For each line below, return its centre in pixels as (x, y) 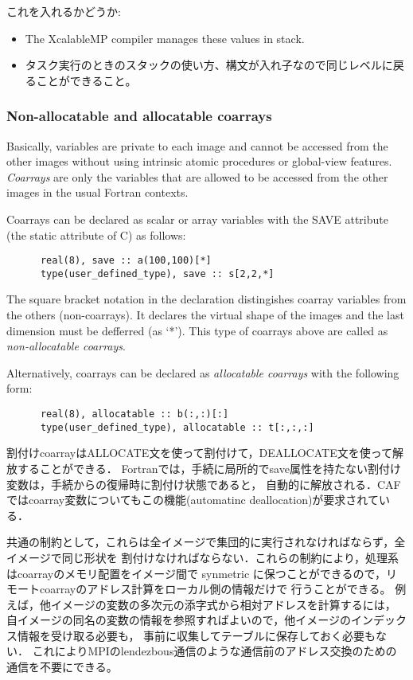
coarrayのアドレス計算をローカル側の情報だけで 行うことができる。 (215, 589)
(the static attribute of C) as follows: (96, 234)
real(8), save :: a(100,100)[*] (126, 261)
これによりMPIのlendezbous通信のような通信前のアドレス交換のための (214, 651)
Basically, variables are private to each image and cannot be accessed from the (197, 145)
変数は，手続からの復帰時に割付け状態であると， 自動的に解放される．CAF (204, 484)
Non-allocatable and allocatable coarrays (139, 116)
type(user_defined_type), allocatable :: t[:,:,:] (177, 427)
